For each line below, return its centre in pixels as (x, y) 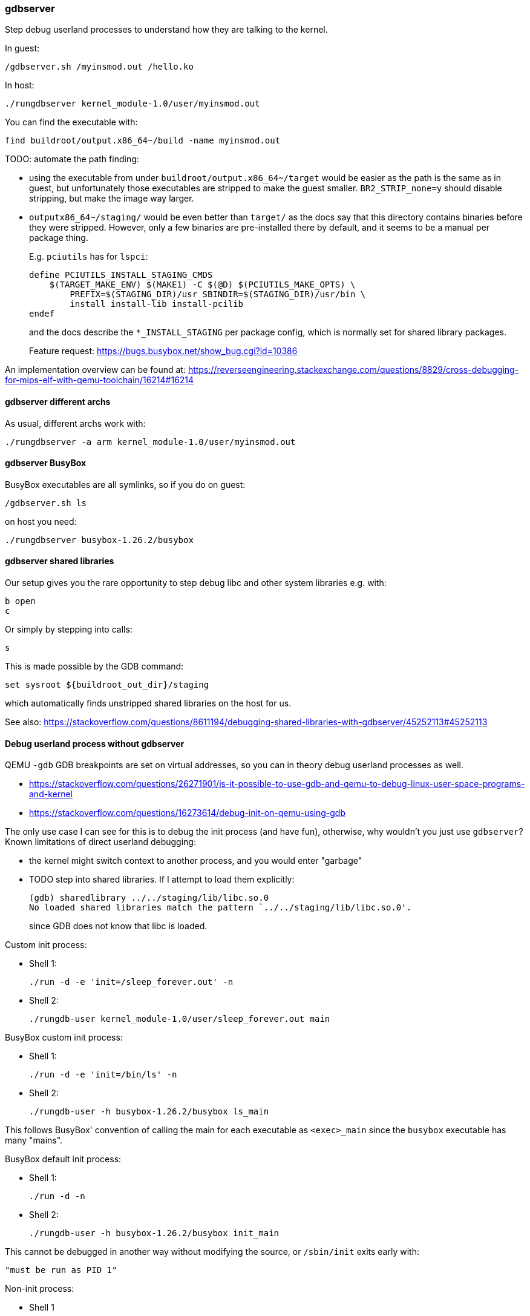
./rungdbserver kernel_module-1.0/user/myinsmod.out (132, 104)
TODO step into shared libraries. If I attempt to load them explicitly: (162, 880)
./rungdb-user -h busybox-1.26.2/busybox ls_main (149, 1112)
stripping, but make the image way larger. (112, 199)
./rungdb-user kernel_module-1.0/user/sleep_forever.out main (180, 1019)
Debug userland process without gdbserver (95, 743)
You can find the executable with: (71, 122)
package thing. (59, 238)
